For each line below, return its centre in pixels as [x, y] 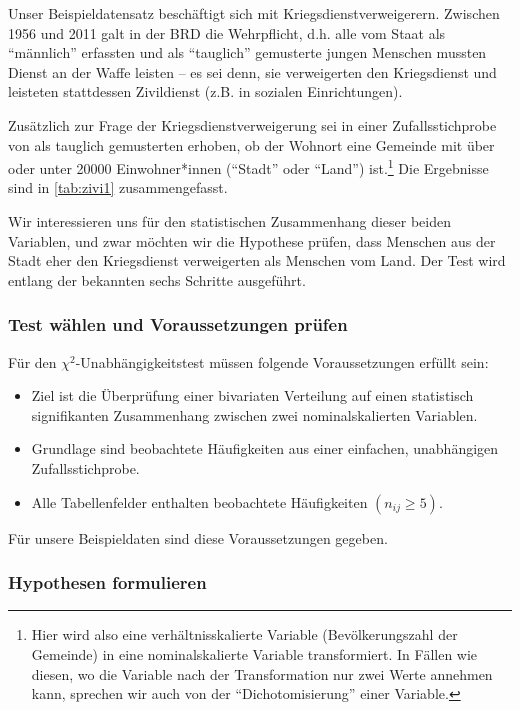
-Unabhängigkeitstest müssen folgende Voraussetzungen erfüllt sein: [282, 361]
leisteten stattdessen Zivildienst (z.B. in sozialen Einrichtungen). [205, 91]
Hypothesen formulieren [107, 582]
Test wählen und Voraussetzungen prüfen [178, 324]
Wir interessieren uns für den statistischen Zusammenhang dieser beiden [229, 221]
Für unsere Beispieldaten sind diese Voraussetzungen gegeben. [198, 537]
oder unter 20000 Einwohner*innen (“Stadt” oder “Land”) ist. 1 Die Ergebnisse [248, 166]
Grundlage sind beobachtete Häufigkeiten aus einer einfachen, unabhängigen [265, 448]
